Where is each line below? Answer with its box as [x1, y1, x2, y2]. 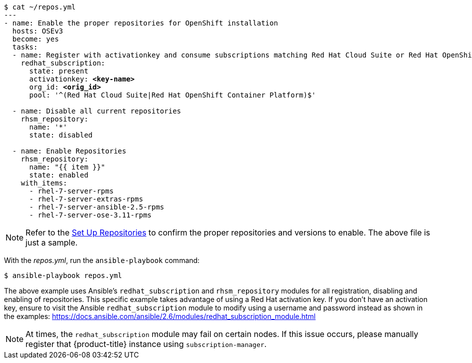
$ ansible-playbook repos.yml [4, 271, 122, 279]
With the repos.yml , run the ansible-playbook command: [4, 256, 200, 264]
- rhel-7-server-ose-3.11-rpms [29, 211, 152, 219]
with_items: [20, 179, 67, 187]
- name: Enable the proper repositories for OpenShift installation [4, 19, 278, 27]
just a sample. [25, 237, 78, 247]
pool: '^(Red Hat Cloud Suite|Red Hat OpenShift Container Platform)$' [29, 91, 316, 99]
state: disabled [29, 131, 93, 139]
